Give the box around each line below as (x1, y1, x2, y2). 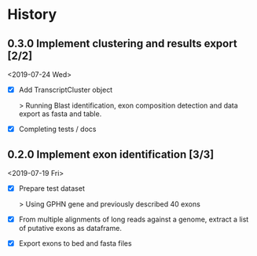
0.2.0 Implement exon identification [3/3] (7, 148, 215, 161)
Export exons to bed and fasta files (18, 239, 132, 248)
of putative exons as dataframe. (18, 224, 123, 233)
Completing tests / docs (18, 124, 97, 134)
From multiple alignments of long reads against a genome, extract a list (18, 214, 249, 224)
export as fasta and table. (18, 109, 102, 119)
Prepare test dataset (18, 183, 86, 193)
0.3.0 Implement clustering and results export (7, 37, 237, 50)
